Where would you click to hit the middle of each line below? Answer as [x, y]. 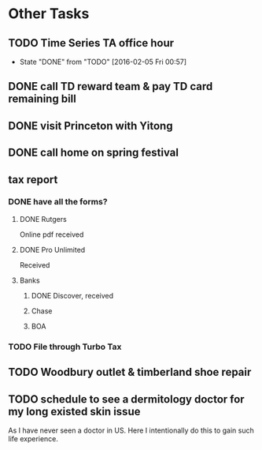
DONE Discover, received [72, 295]
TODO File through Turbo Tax [65, 347]
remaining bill [42, 99]
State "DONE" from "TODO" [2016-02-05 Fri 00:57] [103, 62]
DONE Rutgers [43, 219]
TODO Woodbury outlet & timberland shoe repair [130, 372]
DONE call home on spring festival [94, 153]
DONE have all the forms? [58, 202]
